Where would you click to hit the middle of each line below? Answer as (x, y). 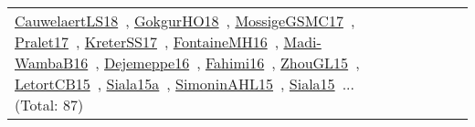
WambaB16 (52, 63)
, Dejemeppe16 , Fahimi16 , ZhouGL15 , (227, 63)
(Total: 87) (49, 105)
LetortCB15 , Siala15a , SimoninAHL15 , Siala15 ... (185, 84)
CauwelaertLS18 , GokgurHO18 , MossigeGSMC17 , (185, 21)
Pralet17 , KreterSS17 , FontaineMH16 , (147, 42)
